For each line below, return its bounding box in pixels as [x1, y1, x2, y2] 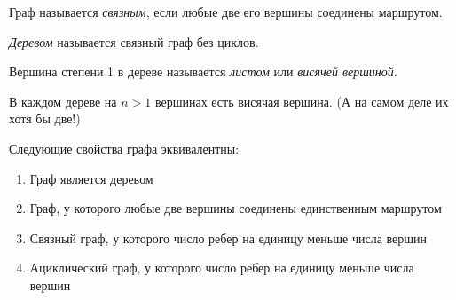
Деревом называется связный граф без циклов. [9, 32, 259, 51]
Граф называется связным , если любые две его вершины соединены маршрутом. [9, 3, 443, 20]
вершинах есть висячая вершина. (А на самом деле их [154, 91, 449, 110]
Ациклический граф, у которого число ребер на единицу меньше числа [29, 258, 414, 277]
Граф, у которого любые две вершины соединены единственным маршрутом [29, 199, 442, 217]
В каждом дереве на [9, 91, 117, 110]
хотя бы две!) [9, 109, 81, 128]
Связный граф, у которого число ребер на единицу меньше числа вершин [29, 228, 428, 247]
